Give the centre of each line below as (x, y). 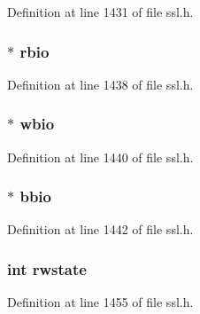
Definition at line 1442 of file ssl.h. (100, 229)
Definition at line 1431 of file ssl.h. (100, 12)
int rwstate (47, 268)
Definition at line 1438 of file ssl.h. (100, 84)
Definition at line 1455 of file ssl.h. (100, 302)
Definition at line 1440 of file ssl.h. (100, 157)
